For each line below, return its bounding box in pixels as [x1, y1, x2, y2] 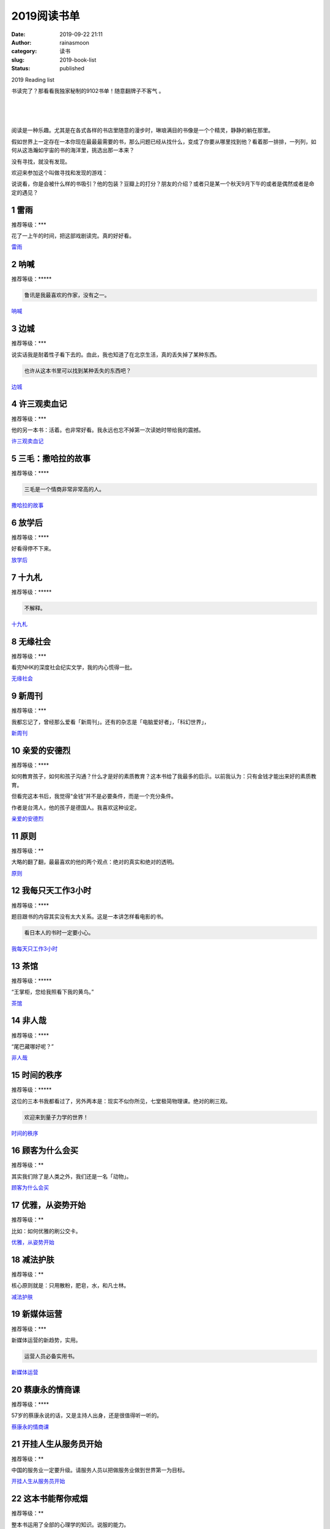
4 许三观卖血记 [11, 399, 67, 409]
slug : [11, 56, 24, 64]
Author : [11, 39, 32, 46]
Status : [11, 65, 31, 72]
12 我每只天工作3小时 [11, 886, 92, 896]
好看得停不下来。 [11, 545, 54, 552]
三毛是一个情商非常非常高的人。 [24, 486, 105, 493]
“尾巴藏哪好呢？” [11, 1043, 54, 1050]
